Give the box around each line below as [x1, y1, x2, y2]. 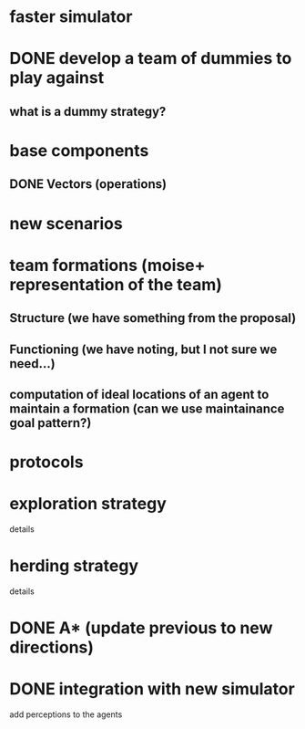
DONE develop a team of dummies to [9, 48, 292, 69]
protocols [9, 452, 84, 473]
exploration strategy [9, 494, 167, 515]
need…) [9, 356, 56, 371]
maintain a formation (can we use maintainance [9, 401, 285, 416]
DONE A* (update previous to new [9, 618, 273, 639]
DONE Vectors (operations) [9, 176, 167, 193]
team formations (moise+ [9, 255, 206, 276]
